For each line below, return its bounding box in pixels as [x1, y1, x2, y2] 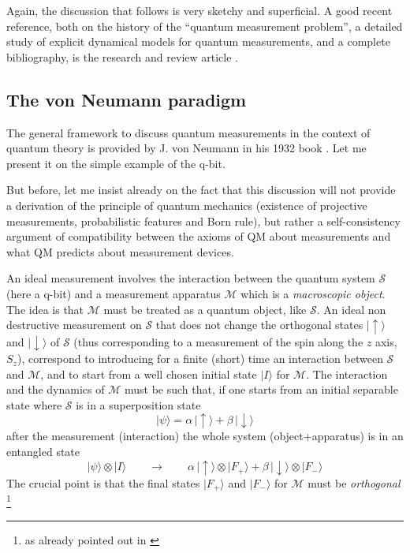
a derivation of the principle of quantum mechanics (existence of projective [6, 196, 367, 213]
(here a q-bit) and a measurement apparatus [6, 285, 221, 301]
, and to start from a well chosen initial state [40, 365, 257, 382]
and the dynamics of [6, 381, 105, 398]
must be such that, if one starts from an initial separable [124, 381, 398, 398]
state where [6, 396, 62, 413]
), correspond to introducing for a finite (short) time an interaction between [17, 350, 383, 367]
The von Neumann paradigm [6, 87, 247, 111]
